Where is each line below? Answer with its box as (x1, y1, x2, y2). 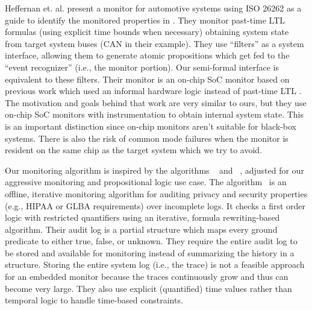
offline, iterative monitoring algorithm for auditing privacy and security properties (5, 187, 308, 200)
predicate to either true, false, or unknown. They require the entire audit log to (5, 235, 298, 247)
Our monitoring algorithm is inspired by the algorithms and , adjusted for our (5, 163, 304, 176)
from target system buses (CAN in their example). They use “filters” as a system (5, 37, 304, 49)
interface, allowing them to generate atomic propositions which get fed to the (5, 49, 290, 62)
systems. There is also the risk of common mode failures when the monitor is (5, 131, 289, 144)
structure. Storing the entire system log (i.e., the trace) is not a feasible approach (5, 258, 305, 271)
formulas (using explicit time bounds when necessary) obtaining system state (5, 25, 289, 38)
